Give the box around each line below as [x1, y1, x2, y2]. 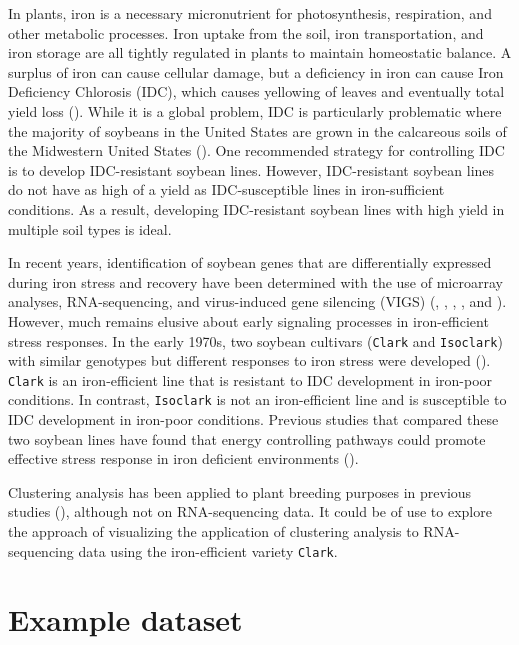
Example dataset [8, 599, 243, 640]
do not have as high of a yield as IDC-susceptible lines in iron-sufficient [8, 179, 445, 200]
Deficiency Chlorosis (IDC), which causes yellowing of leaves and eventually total [8, 81, 505, 102]
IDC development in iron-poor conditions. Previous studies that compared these [8, 409, 499, 430]
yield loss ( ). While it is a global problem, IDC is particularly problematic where [8, 100, 502, 121]
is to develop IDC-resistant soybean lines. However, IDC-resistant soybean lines [8, 159, 495, 180]
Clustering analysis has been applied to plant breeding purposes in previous [8, 481, 472, 502]
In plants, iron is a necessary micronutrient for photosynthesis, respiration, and [8, 3, 492, 23]
